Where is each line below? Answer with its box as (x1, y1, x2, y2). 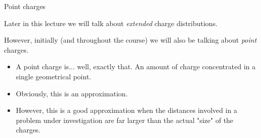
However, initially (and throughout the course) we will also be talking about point (4, 35, 257, 45)
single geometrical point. (16, 71, 92, 81)
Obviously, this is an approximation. (16, 88, 128, 98)
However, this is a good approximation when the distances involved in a (16, 105, 237, 115)
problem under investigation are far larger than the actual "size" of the (16, 114, 233, 125)
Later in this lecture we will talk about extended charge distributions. (4, 18, 218, 28)
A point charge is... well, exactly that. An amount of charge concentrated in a (16, 61, 255, 72)
